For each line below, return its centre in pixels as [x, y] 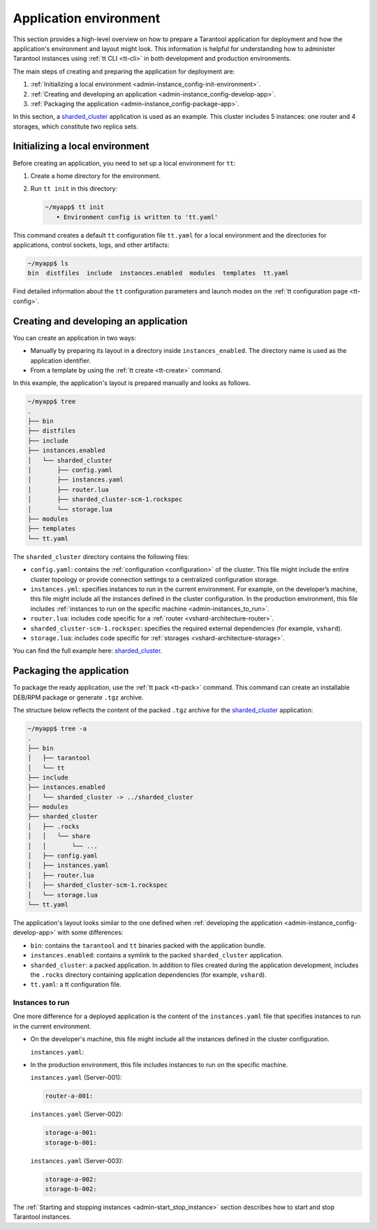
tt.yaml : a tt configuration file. [76, 985]
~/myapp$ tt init [75, 207]
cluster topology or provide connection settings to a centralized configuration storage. [154, 579]
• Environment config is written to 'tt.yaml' [137, 217]
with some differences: [90, 932]
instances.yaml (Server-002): [77, 1114]
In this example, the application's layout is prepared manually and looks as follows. [132, 383]
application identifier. [60, 361]
